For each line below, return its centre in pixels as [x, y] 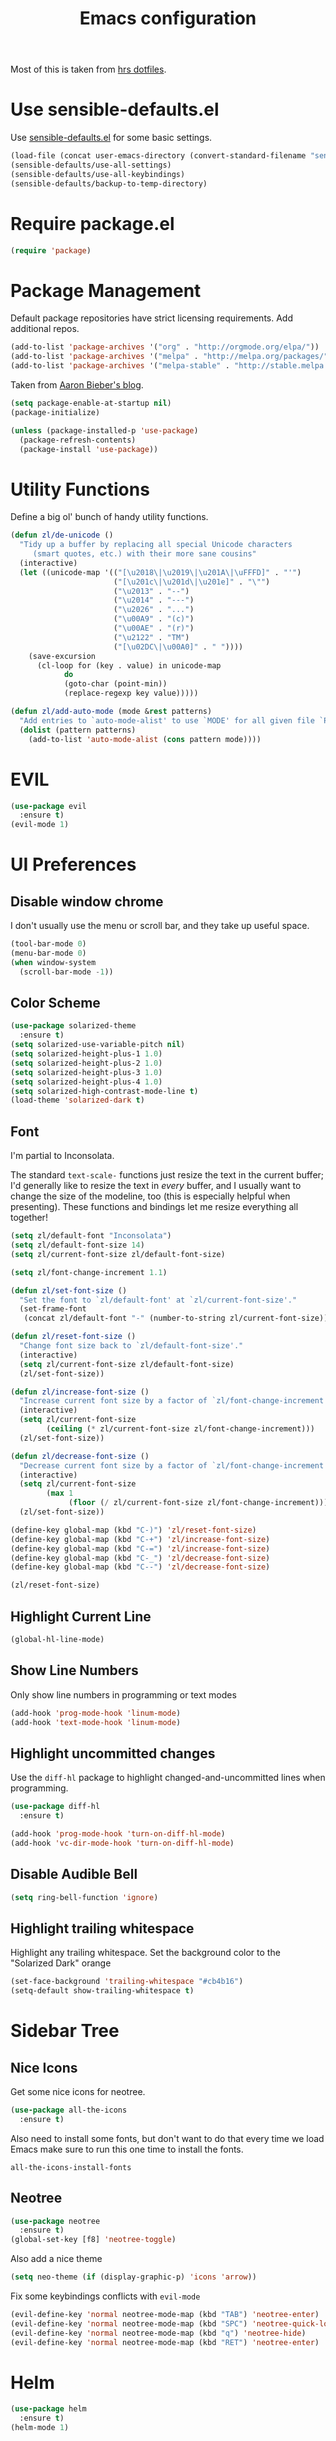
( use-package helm [48, 2409]
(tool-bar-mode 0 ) [48, 944]
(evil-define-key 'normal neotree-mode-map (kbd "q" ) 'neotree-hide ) [158, 2333]
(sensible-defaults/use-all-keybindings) [98, 174]
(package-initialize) [55, 412]
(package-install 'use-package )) [89, 449]
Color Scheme [55, 1003]
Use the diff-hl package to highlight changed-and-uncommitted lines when [168, 1778]
